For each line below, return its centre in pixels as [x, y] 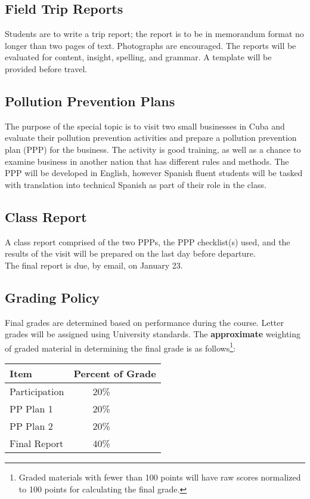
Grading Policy [52, 297]
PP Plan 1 [31, 408]
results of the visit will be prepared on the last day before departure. [130, 253]
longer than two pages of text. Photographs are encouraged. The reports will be [151, 45]
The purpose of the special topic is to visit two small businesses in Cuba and [145, 126]
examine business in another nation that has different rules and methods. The [147, 161]
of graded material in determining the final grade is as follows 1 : [120, 347]
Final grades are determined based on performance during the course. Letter [144, 322]
